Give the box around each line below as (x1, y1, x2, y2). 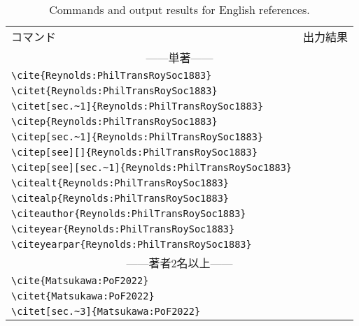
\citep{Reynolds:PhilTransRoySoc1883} (11, 116, 218, 127)
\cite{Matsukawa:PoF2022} (11, 275, 149, 286)
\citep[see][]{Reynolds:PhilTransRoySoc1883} (11, 147, 258, 158)
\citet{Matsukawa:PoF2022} (11, 290, 155, 302)
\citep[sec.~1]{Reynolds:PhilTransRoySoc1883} (11, 131, 264, 142)
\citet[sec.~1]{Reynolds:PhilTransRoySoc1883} (11, 101, 264, 112)
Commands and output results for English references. (49, 1, 310, 17)
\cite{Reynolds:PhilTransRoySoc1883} (11, 70, 212, 81)
